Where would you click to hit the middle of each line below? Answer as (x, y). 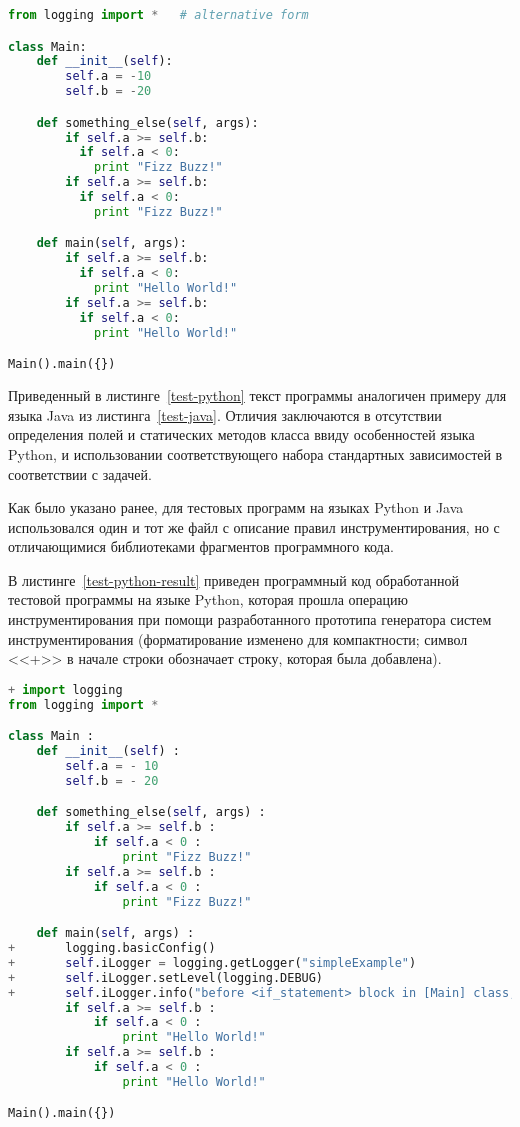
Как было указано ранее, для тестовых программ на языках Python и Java (236, 507)
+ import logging (65, 689)
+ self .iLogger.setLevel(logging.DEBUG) (166, 977)
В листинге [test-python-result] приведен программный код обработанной (234, 579)
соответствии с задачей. (80, 473)
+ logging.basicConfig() (112, 948)
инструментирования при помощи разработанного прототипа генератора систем (250, 619)
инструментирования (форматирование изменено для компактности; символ (238, 638)
